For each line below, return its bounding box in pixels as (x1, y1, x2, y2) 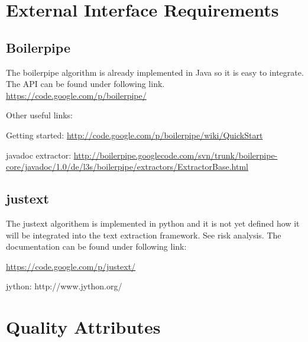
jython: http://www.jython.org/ (6, 280, 122, 292)
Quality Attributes (6, 315, 161, 339)
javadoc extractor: (6, 149, 72, 161)
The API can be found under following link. (6, 78, 165, 90)
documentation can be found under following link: (6, 240, 187, 253)
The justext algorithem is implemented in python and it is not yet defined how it (6, 217, 300, 229)
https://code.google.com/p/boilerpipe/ (6, 89, 147, 101)
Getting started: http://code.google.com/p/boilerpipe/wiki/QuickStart (6, 128, 263, 141)
